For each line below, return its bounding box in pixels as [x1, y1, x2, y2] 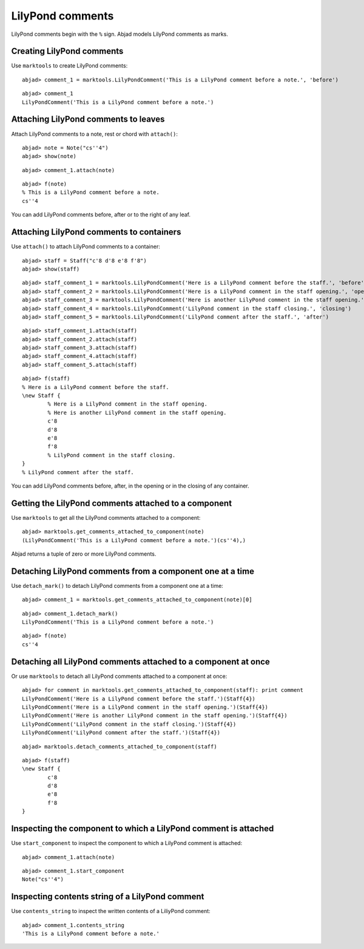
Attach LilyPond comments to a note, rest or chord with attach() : [11, 130, 178, 137]
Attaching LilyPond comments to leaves [11, 114, 165, 125]
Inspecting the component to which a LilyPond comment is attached [11, 824, 274, 834]
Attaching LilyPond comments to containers [11, 227, 181, 237]
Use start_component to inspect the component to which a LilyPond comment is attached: [11, 840, 243, 847]
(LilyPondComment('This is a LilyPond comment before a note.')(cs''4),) [22, 537, 246, 544]
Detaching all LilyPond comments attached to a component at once [11, 657, 270, 667]
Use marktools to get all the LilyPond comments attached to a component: [11, 514, 201, 521]
